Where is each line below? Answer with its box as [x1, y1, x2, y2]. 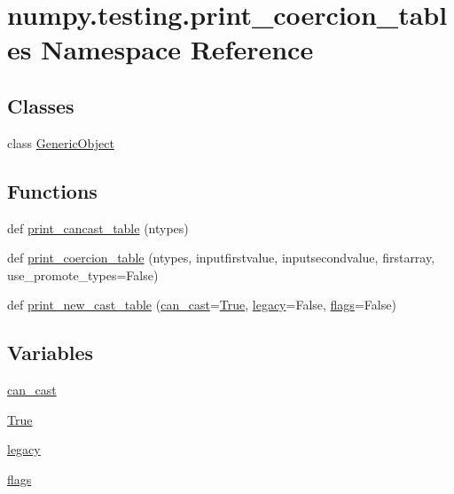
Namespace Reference [41, 31, 314, 67]
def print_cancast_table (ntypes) [7, 218, 189, 237]
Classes [7, 91, 74, 119]
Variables [7, 339, 94, 366]
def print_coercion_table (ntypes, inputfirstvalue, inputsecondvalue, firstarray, [7, 248, 435, 267]
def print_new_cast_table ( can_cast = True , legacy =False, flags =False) [7, 295, 396, 314]
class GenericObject [7, 133, 114, 152]
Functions [7, 176, 98, 204]
